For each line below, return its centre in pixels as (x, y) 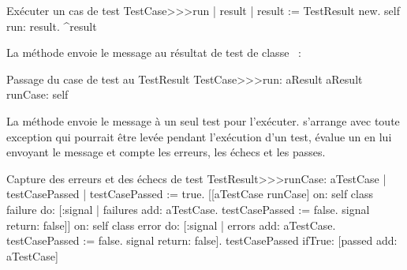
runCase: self (37, 94)
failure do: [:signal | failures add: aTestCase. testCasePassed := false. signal (188, 209)
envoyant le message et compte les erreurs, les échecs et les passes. (166, 152)
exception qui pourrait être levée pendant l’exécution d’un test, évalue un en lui (199, 136)
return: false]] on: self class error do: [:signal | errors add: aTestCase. (171, 225)
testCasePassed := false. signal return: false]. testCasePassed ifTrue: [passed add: (202, 240)
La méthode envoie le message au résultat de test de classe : (154, 52)
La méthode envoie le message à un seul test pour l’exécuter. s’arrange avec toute (203, 120)
